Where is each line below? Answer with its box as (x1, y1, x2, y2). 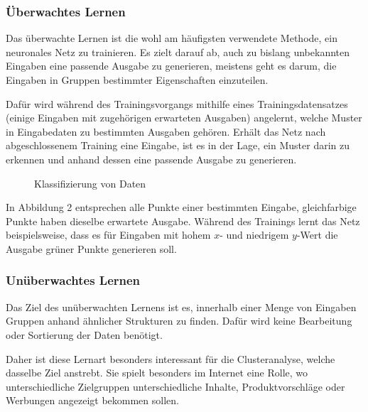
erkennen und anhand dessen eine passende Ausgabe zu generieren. (6, 151, 297, 166)
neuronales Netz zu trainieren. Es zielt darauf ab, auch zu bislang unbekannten (6, 44, 350, 59)
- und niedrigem (220, 227, 289, 242)
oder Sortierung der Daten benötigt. (6, 327, 163, 342)
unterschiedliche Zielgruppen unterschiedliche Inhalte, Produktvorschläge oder (6, 379, 345, 394)
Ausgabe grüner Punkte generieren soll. (6, 241, 177, 256)
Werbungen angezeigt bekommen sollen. (6, 393, 179, 408)
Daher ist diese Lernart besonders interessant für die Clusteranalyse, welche (6, 351, 335, 366)
